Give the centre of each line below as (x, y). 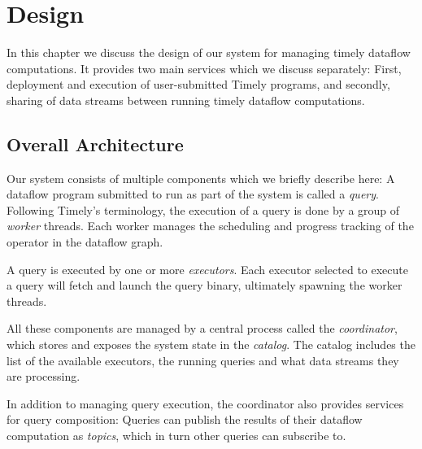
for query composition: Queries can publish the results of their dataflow (185, 419)
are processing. (44, 376)
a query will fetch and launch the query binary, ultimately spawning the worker (204, 285)
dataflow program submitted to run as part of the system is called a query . (193, 194)
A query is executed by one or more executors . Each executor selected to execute (207, 269)
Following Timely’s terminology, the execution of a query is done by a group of (203, 209)
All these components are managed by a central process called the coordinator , (202, 328)
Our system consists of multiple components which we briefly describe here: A (201, 178)
